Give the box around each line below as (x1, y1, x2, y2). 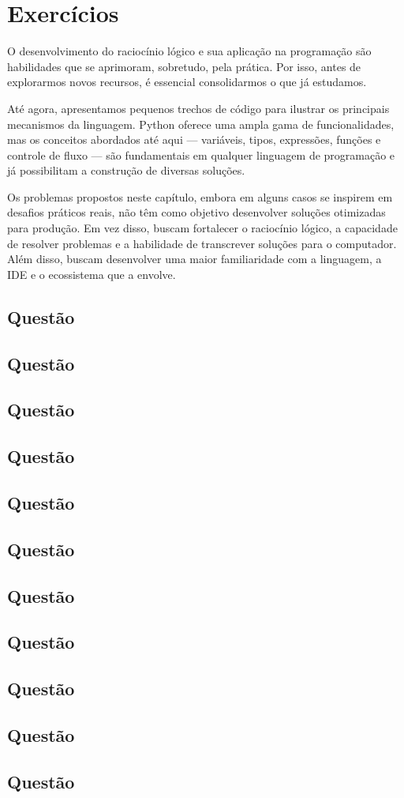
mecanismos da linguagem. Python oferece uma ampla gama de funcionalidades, (7, 115, 395, 132)
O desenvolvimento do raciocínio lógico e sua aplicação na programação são (7, 43, 372, 59)
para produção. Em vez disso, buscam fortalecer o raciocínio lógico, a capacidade (7, 220, 398, 236)
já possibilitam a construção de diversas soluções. (7, 162, 245, 179)
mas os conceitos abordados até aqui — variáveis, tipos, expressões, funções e (7, 131, 381, 148)
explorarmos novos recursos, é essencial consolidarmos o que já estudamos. (7, 73, 367, 90)
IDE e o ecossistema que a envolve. (7, 265, 176, 282)
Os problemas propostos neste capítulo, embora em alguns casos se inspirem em (7, 188, 393, 205)
